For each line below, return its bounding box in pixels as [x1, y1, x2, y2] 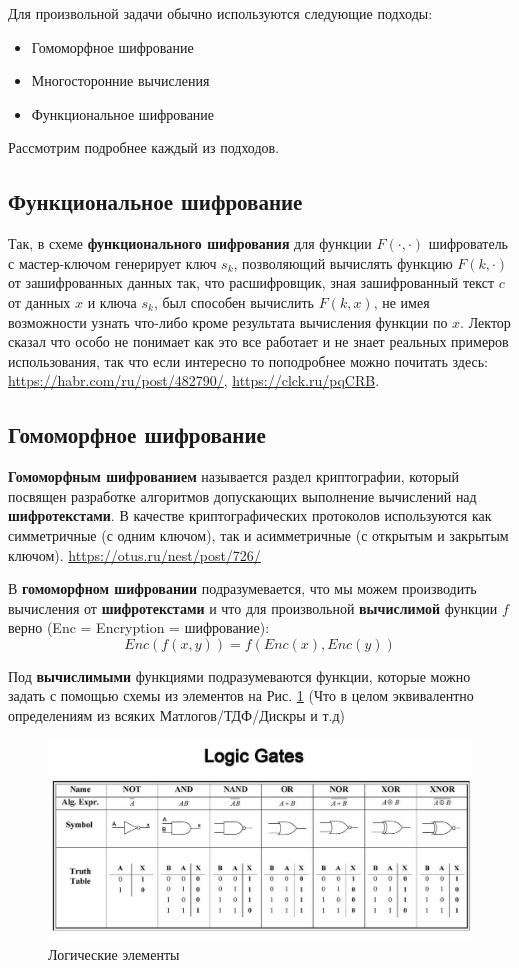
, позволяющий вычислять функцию [233, 252, 453, 273]
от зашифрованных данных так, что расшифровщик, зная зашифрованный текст [8, 272, 494, 293]
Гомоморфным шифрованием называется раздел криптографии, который [8, 466, 459, 487]
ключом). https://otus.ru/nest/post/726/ [8, 544, 261, 565]
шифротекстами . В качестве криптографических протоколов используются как [8, 505, 492, 526]
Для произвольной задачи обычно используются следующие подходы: [8, 3, 433, 23]
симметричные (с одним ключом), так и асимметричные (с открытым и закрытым [8, 524, 509, 545]
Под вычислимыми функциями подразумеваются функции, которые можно [8, 665, 471, 686]
